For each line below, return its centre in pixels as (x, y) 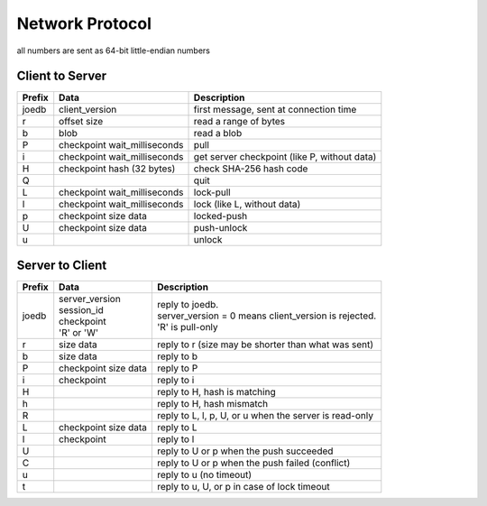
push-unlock (221, 228)
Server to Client (62, 265)
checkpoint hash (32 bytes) (117, 169)
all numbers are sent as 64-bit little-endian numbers (114, 51)
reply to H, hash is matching (216, 391)
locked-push (221, 216)
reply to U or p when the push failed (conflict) (253, 463)
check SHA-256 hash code (251, 169)
